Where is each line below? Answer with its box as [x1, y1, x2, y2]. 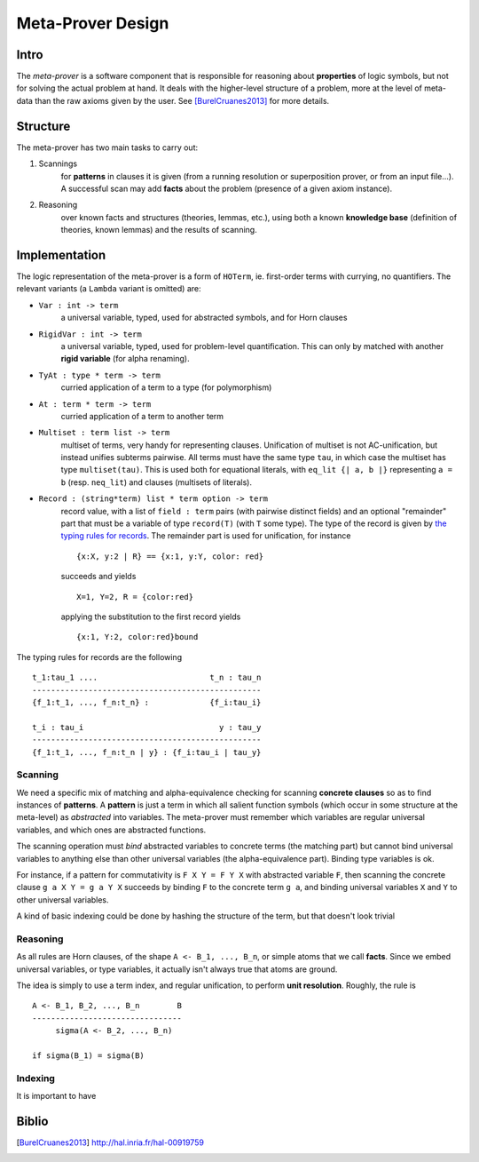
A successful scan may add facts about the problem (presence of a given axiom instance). [60, 183, 393, 194]
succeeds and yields [60, 571, 137, 582]
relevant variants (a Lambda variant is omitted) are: [16, 283, 201, 294]
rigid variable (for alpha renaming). [60, 354, 190, 364]
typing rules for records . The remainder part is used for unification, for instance [60, 530, 351, 541]
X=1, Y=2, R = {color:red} [76, 592, 194, 601]
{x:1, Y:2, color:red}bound [76, 632, 199, 642]
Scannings [38, 158, 78, 169]
